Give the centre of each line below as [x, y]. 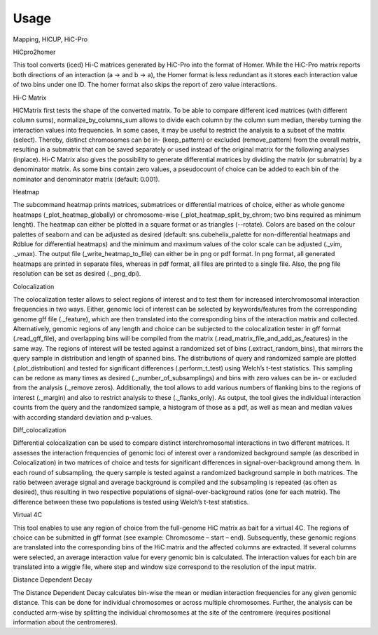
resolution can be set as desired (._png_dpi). [77, 274]
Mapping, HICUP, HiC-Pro [50, 39]
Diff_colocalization [40, 430]
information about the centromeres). [65, 622]
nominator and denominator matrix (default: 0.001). [86, 179]
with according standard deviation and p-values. [83, 417]
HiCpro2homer [34, 52]
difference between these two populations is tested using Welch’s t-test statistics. [131, 502]
